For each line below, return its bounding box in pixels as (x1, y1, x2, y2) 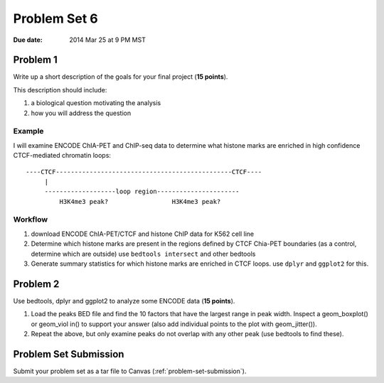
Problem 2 (13, 278, 60, 290)
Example (13, 126, 44, 136)
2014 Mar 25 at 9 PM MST (69, 36, 146, 44)
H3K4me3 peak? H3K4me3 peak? (59, 198, 221, 205)
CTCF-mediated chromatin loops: (13, 151, 112, 160)
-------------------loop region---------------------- (44, 188, 240, 195)
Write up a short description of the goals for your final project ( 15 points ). (13, 72, 228, 81)
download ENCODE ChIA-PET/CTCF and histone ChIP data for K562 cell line (31, 230, 255, 238)
